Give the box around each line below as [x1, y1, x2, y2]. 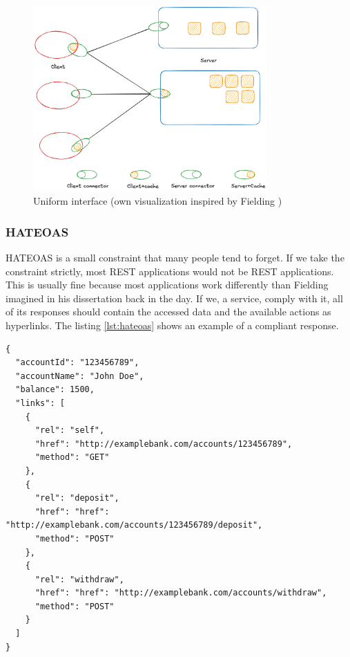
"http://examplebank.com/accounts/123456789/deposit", [6, 520, 263, 530]
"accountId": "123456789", [15, 358, 139, 368]
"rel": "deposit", [35, 493, 119, 503]
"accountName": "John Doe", [15, 371, 144, 381]
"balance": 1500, [15, 385, 95, 395]
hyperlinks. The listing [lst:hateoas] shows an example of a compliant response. [6, 318, 339, 332]
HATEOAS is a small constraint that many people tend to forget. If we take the [6, 250, 344, 265]
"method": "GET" [35, 452, 110, 463]
